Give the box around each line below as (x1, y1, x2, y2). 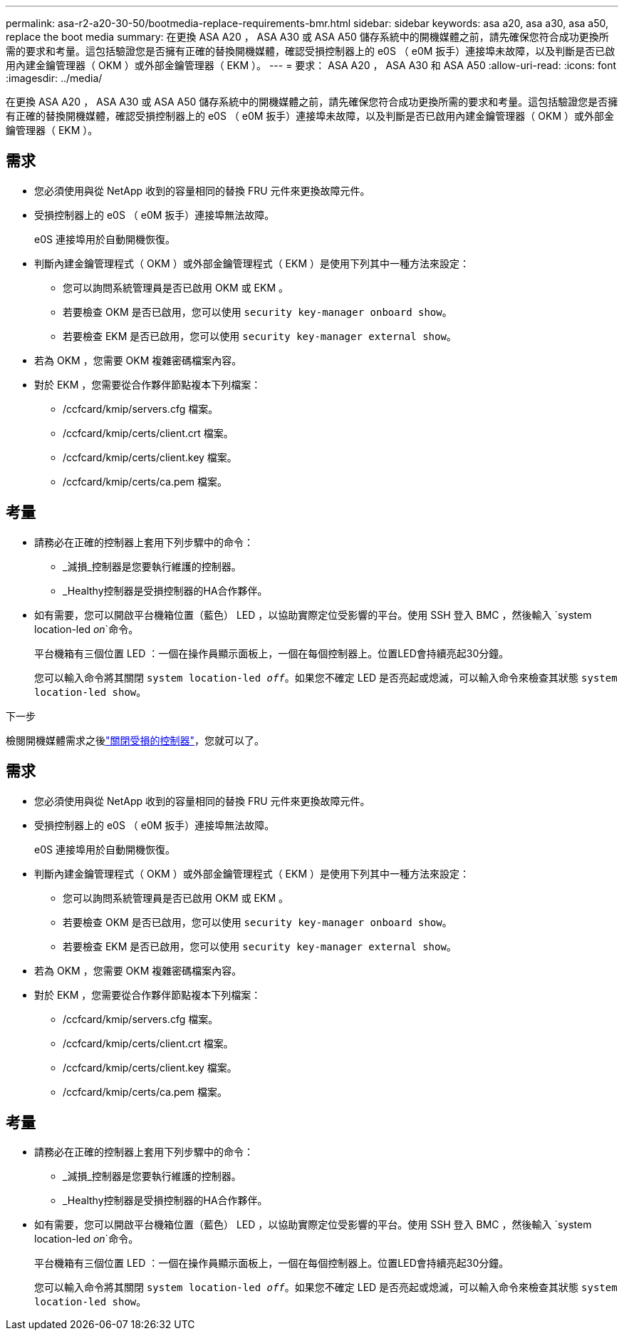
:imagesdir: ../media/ (6, 72, 103, 84)
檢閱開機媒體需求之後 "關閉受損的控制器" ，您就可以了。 (6, 734, 265, 746)
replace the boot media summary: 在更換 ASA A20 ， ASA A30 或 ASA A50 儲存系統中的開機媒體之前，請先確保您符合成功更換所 (6, 31, 609, 43)
